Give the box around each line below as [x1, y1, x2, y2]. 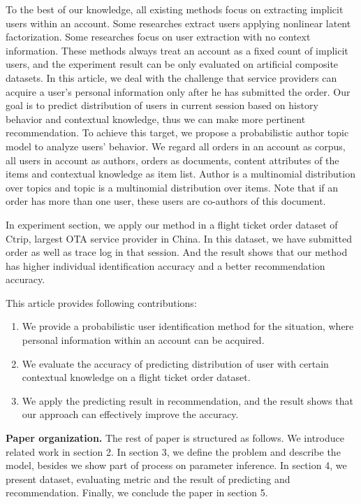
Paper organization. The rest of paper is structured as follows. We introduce [6, 431, 344, 445]
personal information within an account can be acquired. [22, 333, 265, 347]
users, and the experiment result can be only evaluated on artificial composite [6, 57, 339, 71]
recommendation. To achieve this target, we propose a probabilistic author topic [6, 125, 349, 140]
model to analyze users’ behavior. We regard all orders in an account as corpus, [6, 138, 346, 153]
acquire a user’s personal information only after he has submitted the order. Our [6, 84, 351, 99]
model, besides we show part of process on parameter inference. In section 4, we [6, 458, 347, 473]
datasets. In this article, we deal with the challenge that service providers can [6, 70, 337, 85]
